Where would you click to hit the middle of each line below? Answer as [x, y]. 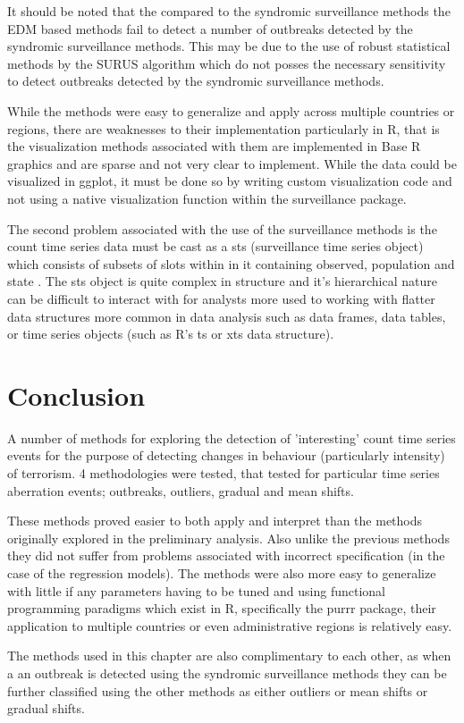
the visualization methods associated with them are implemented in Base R [214, 146]
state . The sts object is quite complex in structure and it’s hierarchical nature [222, 281]
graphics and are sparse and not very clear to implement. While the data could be [232, 163]
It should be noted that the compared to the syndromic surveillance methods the [229, 11]
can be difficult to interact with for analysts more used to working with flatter [221, 298]
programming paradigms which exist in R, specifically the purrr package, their [222, 608]
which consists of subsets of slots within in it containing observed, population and [231, 263]
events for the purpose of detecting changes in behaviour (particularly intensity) [226, 455]
